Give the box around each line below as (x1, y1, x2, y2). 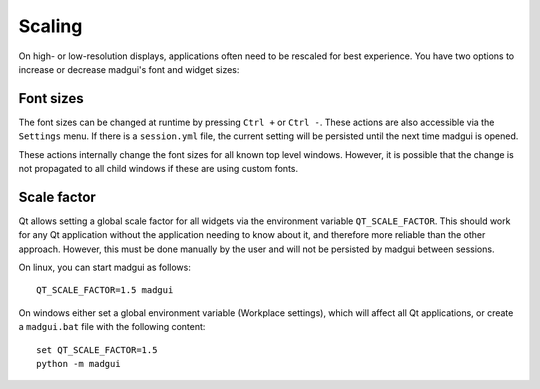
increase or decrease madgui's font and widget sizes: (18, 63, 240, 75)
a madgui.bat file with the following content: (18, 321, 206, 333)
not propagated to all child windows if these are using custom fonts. (18, 163, 299, 175)
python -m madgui (36, 358, 121, 370)
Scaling (18, 15, 83, 37)
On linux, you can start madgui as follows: (18, 261, 192, 274)
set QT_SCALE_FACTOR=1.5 (36, 344, 158, 355)
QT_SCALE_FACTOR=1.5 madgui (36, 285, 174, 296)
